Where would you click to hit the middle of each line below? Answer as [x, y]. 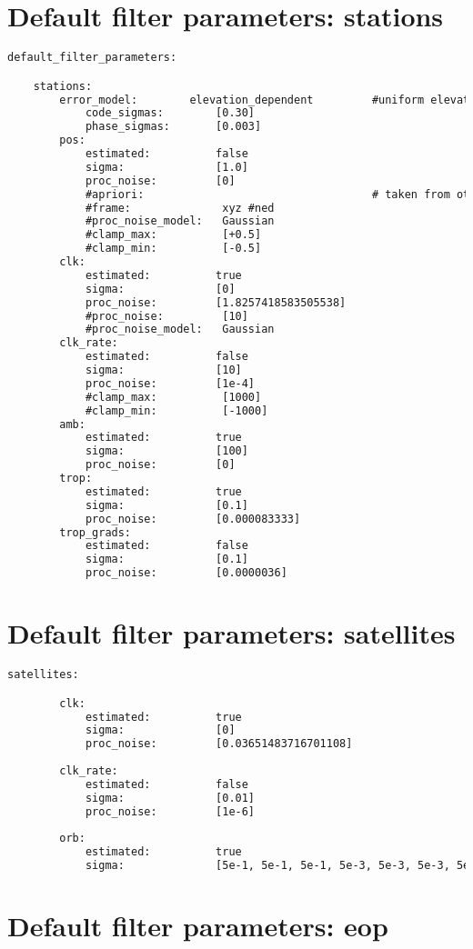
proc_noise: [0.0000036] [186, 573]
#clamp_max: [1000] [173, 397]
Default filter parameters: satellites [231, 633]
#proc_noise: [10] [166, 316]
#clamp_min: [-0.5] [173, 249]
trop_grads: [96, 532]
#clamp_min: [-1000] [176, 410]
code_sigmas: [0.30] [170, 113]
